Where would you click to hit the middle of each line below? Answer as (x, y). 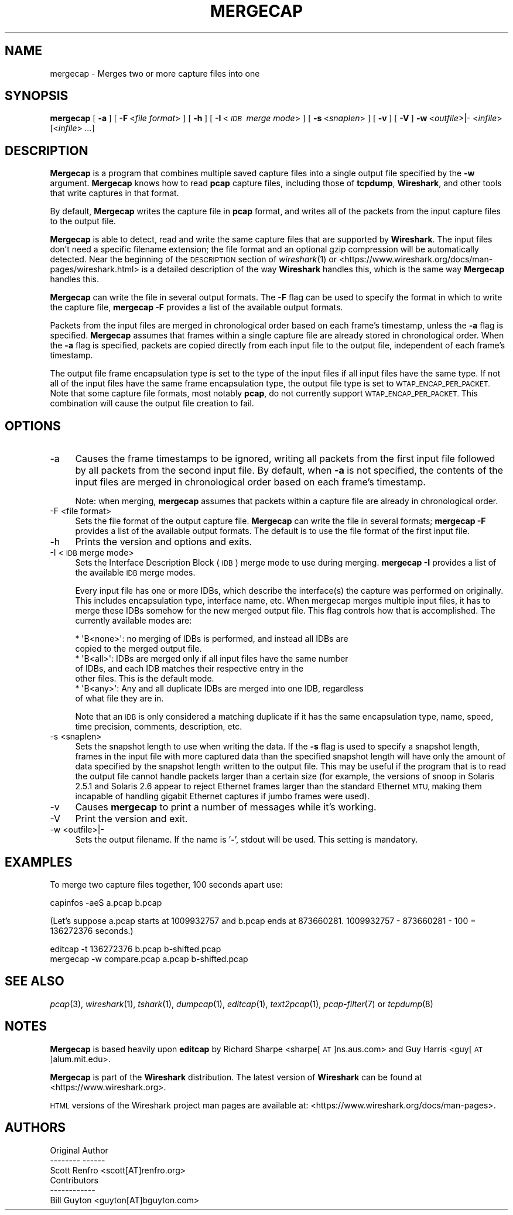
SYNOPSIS (37, 96)
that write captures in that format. (114, 193)
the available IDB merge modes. (135, 573)
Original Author (79, 1150)
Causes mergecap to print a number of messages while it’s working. (226, 807)
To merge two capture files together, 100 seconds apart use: (166, 884)
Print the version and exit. (131, 819)
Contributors (74, 1180)
